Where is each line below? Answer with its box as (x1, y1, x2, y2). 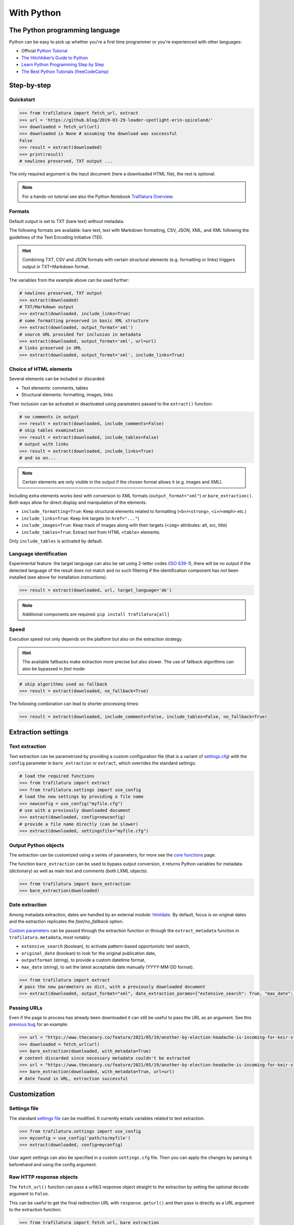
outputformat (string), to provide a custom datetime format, (21, 957, 146, 963)
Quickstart (9, 96, 35, 103)
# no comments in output (19, 414, 79, 419)
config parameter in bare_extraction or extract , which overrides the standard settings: (9, 760, 196, 766)
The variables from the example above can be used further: (9, 277, 129, 283)
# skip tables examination (19, 428, 84, 433)
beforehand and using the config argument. (9, 1161, 98, 1167)
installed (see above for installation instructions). (9, 574, 107, 580)
